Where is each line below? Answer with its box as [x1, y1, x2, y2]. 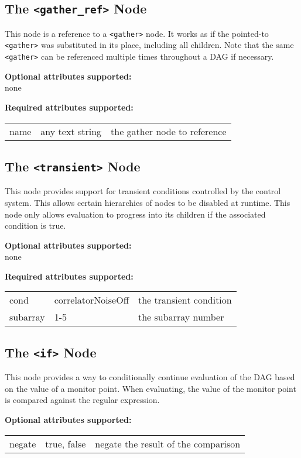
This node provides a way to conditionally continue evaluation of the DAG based [5, 371, 295, 383]
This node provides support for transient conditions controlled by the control [5, 185, 281, 197]
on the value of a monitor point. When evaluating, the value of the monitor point [5, 382, 296, 394]
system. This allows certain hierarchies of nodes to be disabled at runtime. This [5, 196, 290, 208]
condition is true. [5, 219, 66, 232]
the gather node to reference [111, 124, 227, 138]
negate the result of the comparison [95, 436, 241, 450]
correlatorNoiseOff [54, 293, 129, 307]
